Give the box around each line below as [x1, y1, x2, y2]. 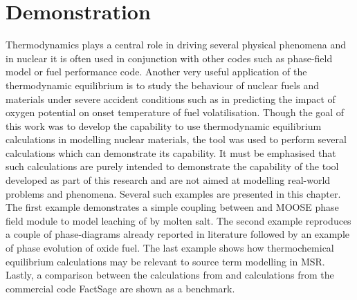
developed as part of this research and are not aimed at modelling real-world [6, 173, 331, 187]
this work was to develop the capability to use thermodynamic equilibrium [6, 118, 322, 133]
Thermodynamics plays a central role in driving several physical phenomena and [6, 37, 347, 52]
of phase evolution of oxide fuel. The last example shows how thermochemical [6, 241, 334, 255]
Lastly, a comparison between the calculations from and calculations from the [6, 268, 334, 282]
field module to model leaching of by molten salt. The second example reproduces [6, 213, 351, 227]
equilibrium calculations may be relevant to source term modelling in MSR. [6, 254, 325, 268]
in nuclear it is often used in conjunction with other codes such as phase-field [6, 50, 333, 65]
